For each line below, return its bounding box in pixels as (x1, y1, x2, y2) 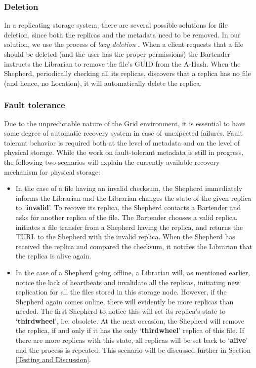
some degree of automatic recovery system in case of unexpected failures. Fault (4, 128, 243, 138)
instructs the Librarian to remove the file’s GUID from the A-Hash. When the (4, 58, 241, 69)
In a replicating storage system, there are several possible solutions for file (4, 20, 228, 30)
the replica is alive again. (15, 251, 91, 261)
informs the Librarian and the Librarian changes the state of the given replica (15, 192, 252, 203)
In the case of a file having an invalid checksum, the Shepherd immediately (15, 183, 243, 193)
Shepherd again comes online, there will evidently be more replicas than (15, 296, 234, 306)
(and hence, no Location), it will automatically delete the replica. (4, 77, 202, 88)
